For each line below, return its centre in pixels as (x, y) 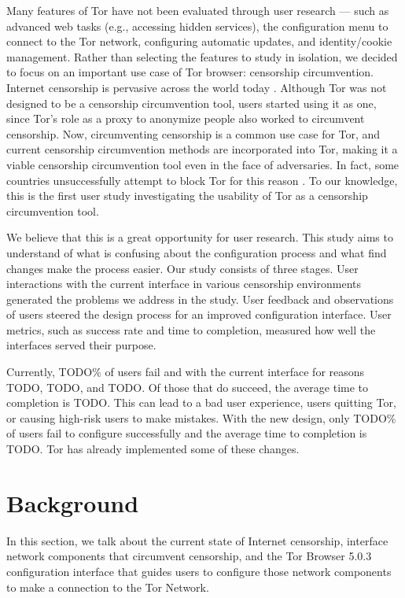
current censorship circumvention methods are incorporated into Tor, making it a (202, 149)
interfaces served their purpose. (81, 345)
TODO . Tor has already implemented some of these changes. (153, 449)
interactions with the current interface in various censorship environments (184, 284)
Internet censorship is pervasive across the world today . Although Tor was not (197, 87)
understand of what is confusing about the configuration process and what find (197, 252)
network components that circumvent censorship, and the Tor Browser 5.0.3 (189, 556)
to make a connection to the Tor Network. (108, 587)
